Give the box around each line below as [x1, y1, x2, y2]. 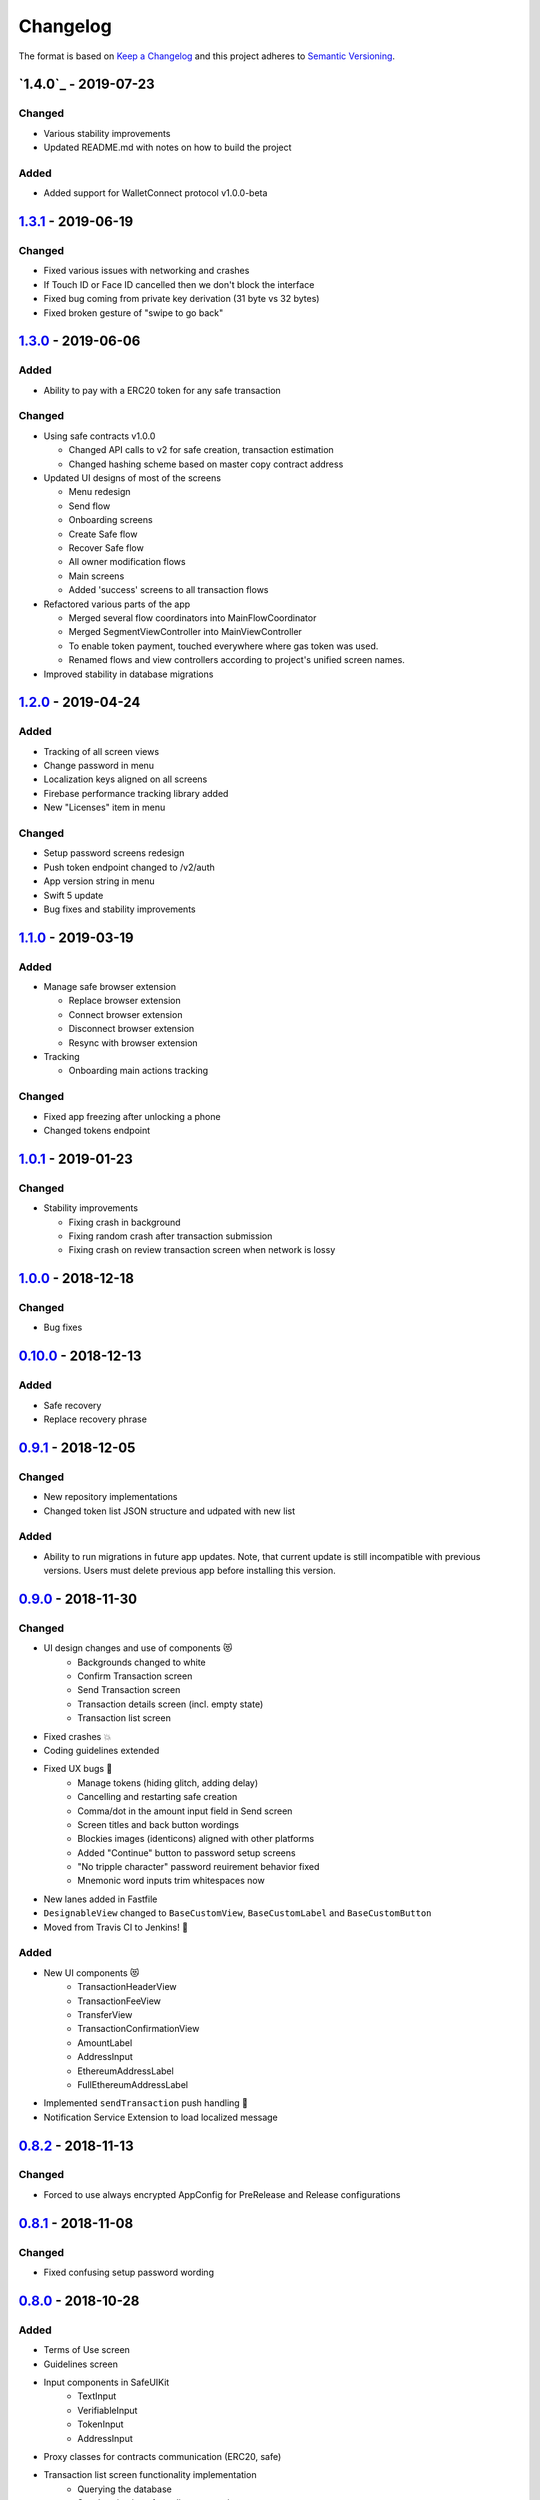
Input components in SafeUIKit [43, 2376, 170, 2388]
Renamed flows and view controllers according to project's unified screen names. [68, 654, 405, 666]
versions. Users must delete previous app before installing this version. [43, 1565, 337, 1577]
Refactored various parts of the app [43, 598, 191, 610]
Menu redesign [68, 486, 131, 498]
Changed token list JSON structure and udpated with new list [43, 1505, 295, 1517]
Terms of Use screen [43, 2344, 130, 2356]
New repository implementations [43, 1491, 178, 1503]
